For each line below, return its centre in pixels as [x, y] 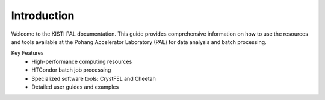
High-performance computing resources [82, 61]
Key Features [27, 53]
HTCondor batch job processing [71, 70]
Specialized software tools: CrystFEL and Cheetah [94, 78]
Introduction [43, 16]
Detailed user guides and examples [75, 87]
